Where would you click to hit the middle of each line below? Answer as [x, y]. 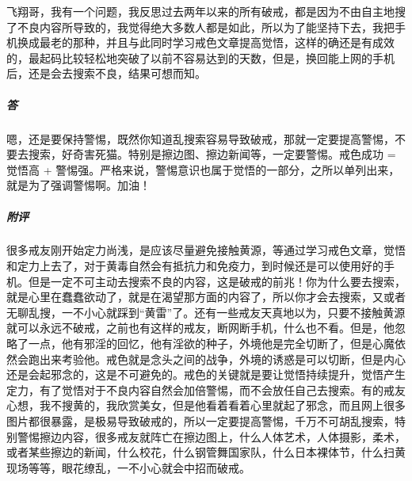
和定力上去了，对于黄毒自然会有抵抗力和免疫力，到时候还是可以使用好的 [195, 266]
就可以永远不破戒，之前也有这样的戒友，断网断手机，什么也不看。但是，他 [200, 328]
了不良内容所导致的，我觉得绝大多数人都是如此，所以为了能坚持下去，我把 [200, 27]
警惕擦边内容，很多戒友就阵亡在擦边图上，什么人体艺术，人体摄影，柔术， [211, 436]
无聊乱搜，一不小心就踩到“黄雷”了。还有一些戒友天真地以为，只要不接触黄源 [206, 312]
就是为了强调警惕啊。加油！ [78, 185]
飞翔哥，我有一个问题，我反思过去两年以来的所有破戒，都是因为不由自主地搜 [206, 11]
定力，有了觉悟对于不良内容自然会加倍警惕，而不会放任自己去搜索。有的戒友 [206, 389]
